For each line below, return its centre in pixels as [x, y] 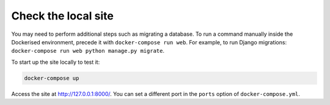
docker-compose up [52, 78]
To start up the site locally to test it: [56, 62]
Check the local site [63, 16]
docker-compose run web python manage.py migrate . [88, 51]
